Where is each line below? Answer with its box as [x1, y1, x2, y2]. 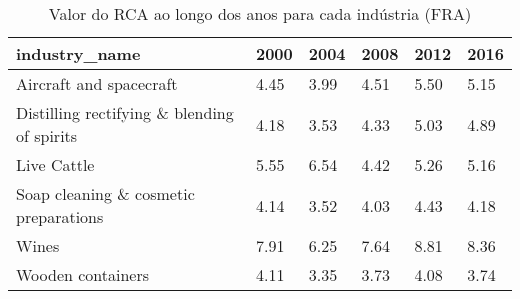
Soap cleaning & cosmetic [16, 182, 195, 205]
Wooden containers [16, 263, 150, 286]
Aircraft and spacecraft [16, 72, 178, 95]
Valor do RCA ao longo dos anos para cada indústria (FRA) [48, 2, 472, 25]
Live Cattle [16, 153, 95, 176]
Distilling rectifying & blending [16, 101, 234, 124]
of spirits [16, 124, 78, 147]
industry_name [16, 42, 141, 65]
